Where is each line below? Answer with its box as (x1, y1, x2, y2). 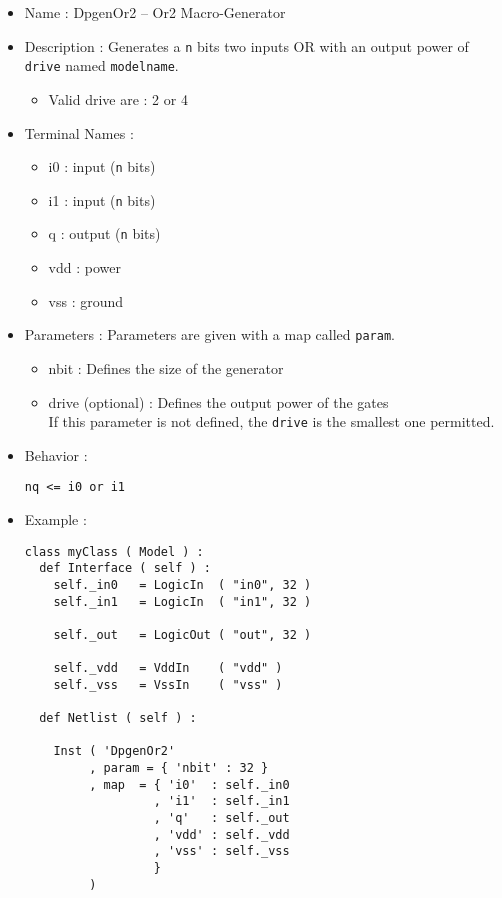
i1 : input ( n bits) (48, 189, 156, 210)
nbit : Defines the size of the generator (48, 357, 284, 378)
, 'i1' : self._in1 (153, 794, 290, 809)
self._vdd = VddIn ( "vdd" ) (53, 661, 283, 676)
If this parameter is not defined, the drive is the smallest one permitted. (48, 411, 495, 432)
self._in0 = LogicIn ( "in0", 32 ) (53, 577, 312, 592)
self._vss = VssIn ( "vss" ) (53, 677, 283, 692)
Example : (24, 509, 87, 529)
